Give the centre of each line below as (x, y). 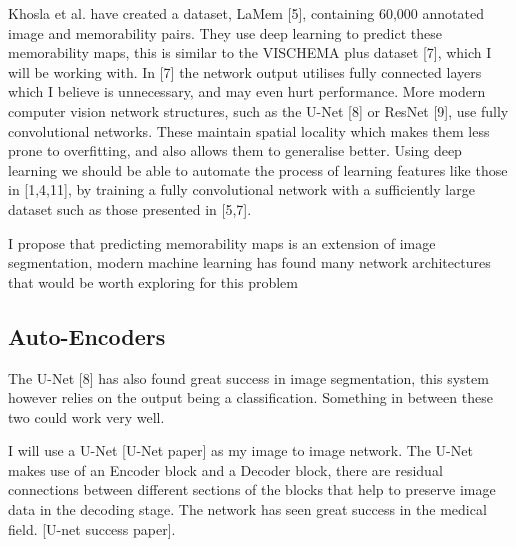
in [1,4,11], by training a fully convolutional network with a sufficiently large (241, 189)
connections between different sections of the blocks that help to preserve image (252, 489)
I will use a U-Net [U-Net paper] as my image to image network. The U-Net (240, 450)
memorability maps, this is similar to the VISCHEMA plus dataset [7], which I (250, 52)
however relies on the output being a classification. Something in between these (250, 397)
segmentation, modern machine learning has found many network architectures (249, 262)
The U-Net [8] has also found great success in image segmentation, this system (248, 377)
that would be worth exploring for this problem (153, 281)
